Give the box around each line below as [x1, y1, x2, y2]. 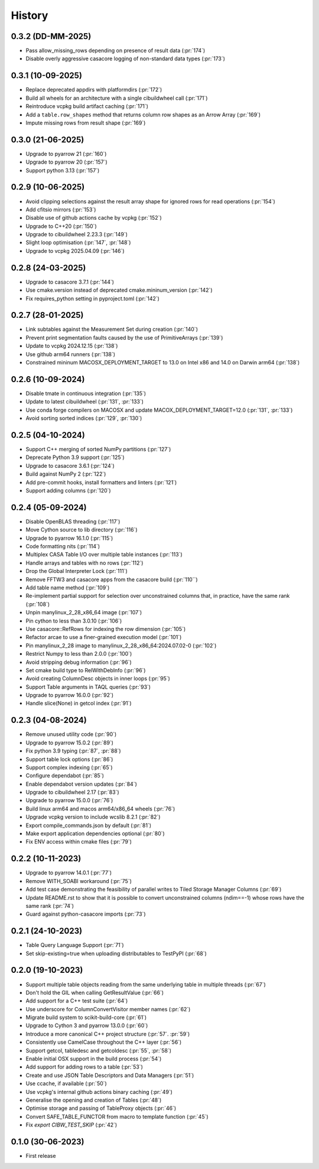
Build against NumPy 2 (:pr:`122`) [25, 470, 106, 478]
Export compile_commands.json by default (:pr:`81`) [25, 822, 152, 829]
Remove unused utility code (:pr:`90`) [25, 731, 117, 738]
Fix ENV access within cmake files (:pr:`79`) [25, 838, 132, 845]
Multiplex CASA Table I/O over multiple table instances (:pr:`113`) [25, 551, 183, 558]
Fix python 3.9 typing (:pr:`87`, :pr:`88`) [25, 747, 121, 754]
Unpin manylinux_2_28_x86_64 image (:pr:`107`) [25, 609, 142, 616]
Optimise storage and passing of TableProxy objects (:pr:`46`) [25, 1105, 177, 1112]
